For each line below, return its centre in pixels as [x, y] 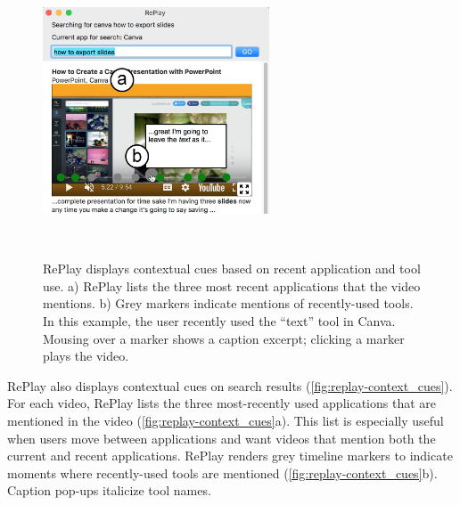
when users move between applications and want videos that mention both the [222, 438]
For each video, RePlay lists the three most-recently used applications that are [222, 403]
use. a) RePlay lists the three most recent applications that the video [232, 285]
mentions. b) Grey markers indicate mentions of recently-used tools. [228, 303]
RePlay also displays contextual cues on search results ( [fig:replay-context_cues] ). [230, 385]
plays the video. [86, 356]
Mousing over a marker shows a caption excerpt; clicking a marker [224, 338]
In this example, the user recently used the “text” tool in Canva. [219, 320]
